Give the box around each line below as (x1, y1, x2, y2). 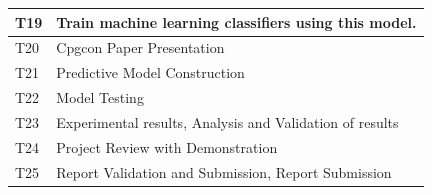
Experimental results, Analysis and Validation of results (56, 111, 399, 132)
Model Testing (56, 87, 144, 108)
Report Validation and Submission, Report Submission (56, 161, 392, 182)
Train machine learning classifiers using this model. (56, 11, 417, 32)
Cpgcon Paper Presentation (56, 37, 225, 58)
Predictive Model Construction (56, 62, 245, 83)
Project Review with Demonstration (56, 136, 278, 157)
